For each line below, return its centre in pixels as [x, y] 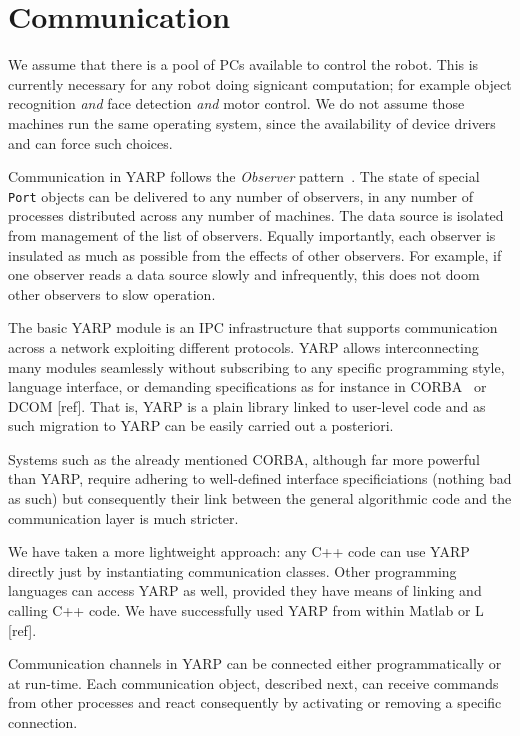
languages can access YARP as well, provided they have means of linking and [245, 590]
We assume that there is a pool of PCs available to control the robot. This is [243, 64]
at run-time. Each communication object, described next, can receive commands [253, 682]
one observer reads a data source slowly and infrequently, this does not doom [244, 274]
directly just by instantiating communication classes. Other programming [232, 570]
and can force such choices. [90, 142]
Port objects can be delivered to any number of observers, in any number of [241, 195]
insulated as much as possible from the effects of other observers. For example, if [255, 254]
